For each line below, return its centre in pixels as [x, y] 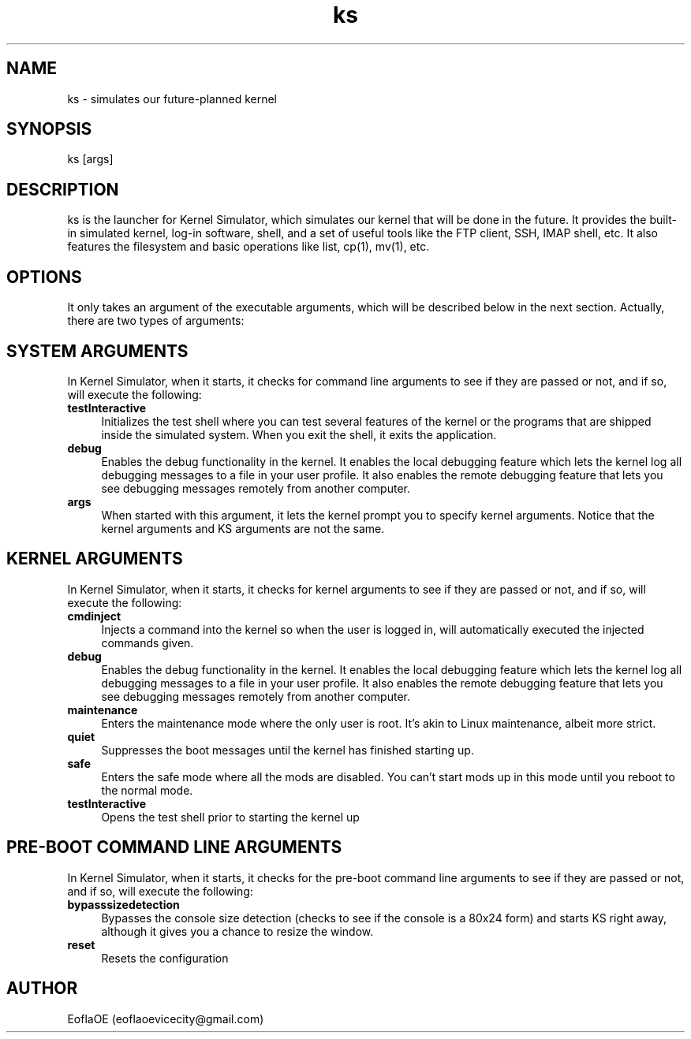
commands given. [148, 642]
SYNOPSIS [49, 129]
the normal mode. [147, 790]
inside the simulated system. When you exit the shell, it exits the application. [299, 434]
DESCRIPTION [63, 189]
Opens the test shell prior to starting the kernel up [230, 817]
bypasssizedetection [123, 904]
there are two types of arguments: [156, 321]
